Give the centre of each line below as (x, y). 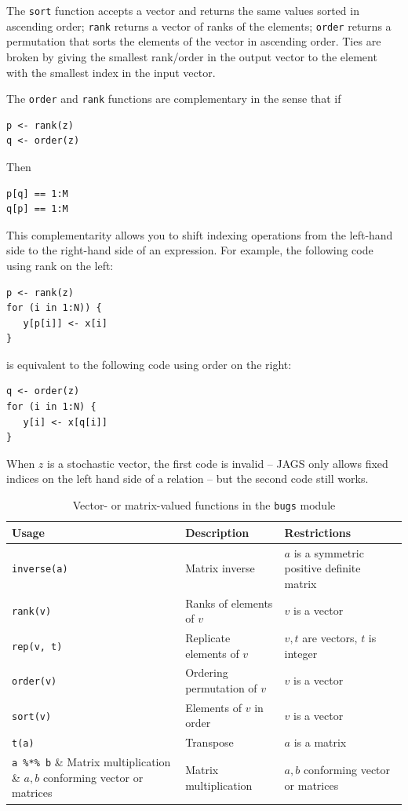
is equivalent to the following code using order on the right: (149, 364)
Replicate (208, 637)
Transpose (209, 742)
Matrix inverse (220, 568)
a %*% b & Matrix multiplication (91, 762)
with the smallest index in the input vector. (111, 72)
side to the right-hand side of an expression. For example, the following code (190, 250)
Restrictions (317, 532)
